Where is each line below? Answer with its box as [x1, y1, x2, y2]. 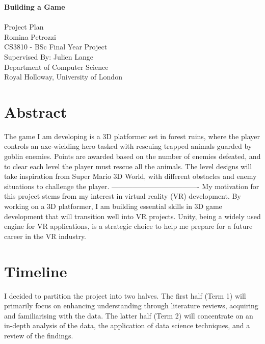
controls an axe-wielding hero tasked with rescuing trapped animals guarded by [4, 141, 252, 151]
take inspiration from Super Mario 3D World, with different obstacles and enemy [4, 171, 257, 181]
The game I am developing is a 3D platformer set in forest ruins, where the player [4, 130, 260, 141]
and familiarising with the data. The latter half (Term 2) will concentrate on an [4, 310, 253, 321]
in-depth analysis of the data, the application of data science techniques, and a [4, 320, 250, 331]
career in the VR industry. [4, 230, 87, 241]
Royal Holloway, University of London [4, 71, 122, 82]
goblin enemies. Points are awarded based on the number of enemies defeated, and [4, 151, 261, 162]
